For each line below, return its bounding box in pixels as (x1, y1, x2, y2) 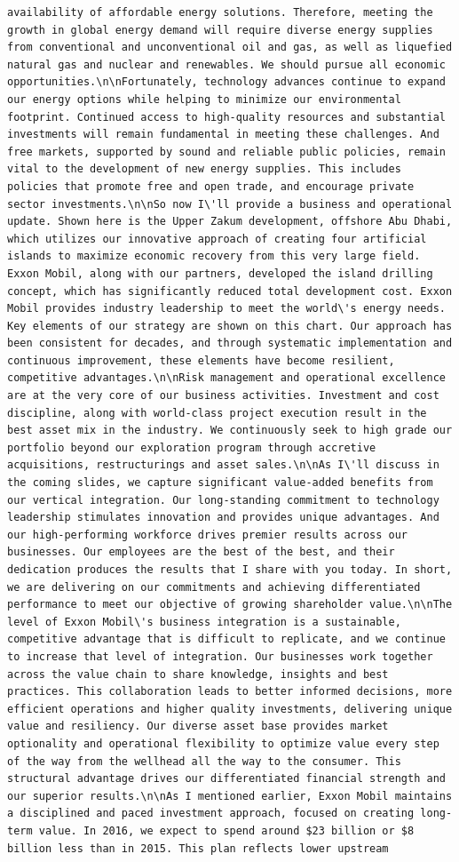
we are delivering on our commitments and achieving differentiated (7, 580, 421, 594)
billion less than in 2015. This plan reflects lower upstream (7, 842, 389, 855)
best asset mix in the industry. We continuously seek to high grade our (7, 424, 453, 437)
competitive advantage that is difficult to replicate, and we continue (7, 633, 446, 646)
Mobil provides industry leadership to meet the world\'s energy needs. (7, 302, 446, 315)
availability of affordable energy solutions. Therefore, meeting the (7, 6, 433, 19)
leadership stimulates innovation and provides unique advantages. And (7, 511, 439, 524)
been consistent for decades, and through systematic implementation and (7, 337, 453, 350)
